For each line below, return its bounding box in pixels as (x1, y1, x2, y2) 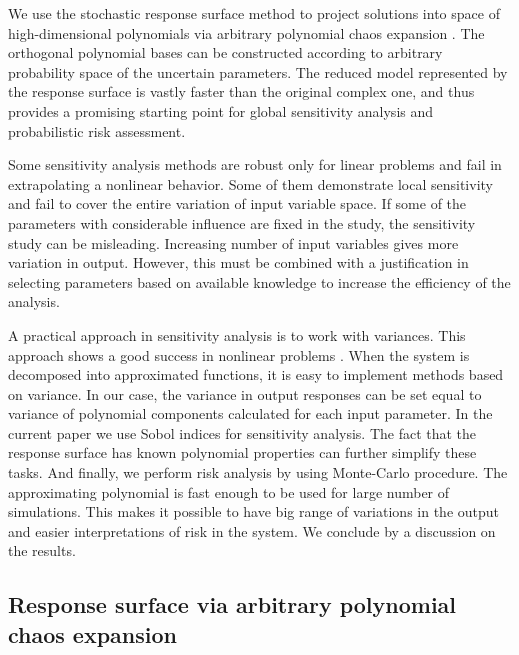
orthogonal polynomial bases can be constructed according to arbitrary (8, 42, 443, 63)
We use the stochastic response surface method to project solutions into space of (8, 3, 500, 23)
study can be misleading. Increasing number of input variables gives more (8, 232, 459, 253)
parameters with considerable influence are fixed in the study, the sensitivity (8, 212, 476, 233)
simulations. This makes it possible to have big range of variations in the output (8, 501, 500, 522)
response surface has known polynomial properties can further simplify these (8, 442, 477, 463)
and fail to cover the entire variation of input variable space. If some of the (8, 193, 467, 214)
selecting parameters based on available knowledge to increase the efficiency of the (8, 271, 511, 292)
